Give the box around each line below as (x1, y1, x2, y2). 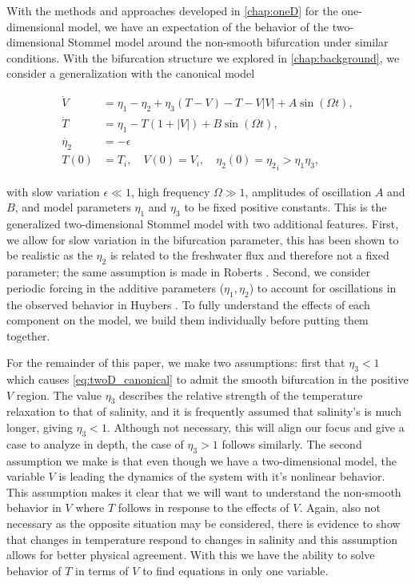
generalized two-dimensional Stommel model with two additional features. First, (6, 215, 399, 232)
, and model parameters (14, 199, 131, 215)
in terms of (75, 562, 129, 578)
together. (6, 327, 50, 344)
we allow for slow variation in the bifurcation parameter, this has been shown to (6, 231, 399, 248)
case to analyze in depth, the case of (6, 435, 184, 452)
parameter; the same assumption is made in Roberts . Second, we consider (6, 264, 370, 280)
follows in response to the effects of (118, 499, 289, 516)
